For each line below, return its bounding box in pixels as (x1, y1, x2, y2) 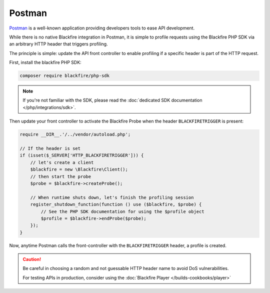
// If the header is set (19, 145, 81, 151)
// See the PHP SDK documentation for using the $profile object (40, 208, 204, 214)
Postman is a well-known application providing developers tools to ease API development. (9, 25, 195, 31)
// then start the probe (30, 173, 91, 179)
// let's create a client (30, 159, 94, 165)
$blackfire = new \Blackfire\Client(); (30, 166, 128, 172)
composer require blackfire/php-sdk (19, 73, 110, 78)
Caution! (22, 256, 41, 262)
